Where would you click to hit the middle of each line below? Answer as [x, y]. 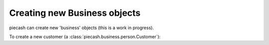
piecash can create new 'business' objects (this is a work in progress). [81, 28]
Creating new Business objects [75, 13]
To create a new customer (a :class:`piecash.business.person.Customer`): [85, 37]
